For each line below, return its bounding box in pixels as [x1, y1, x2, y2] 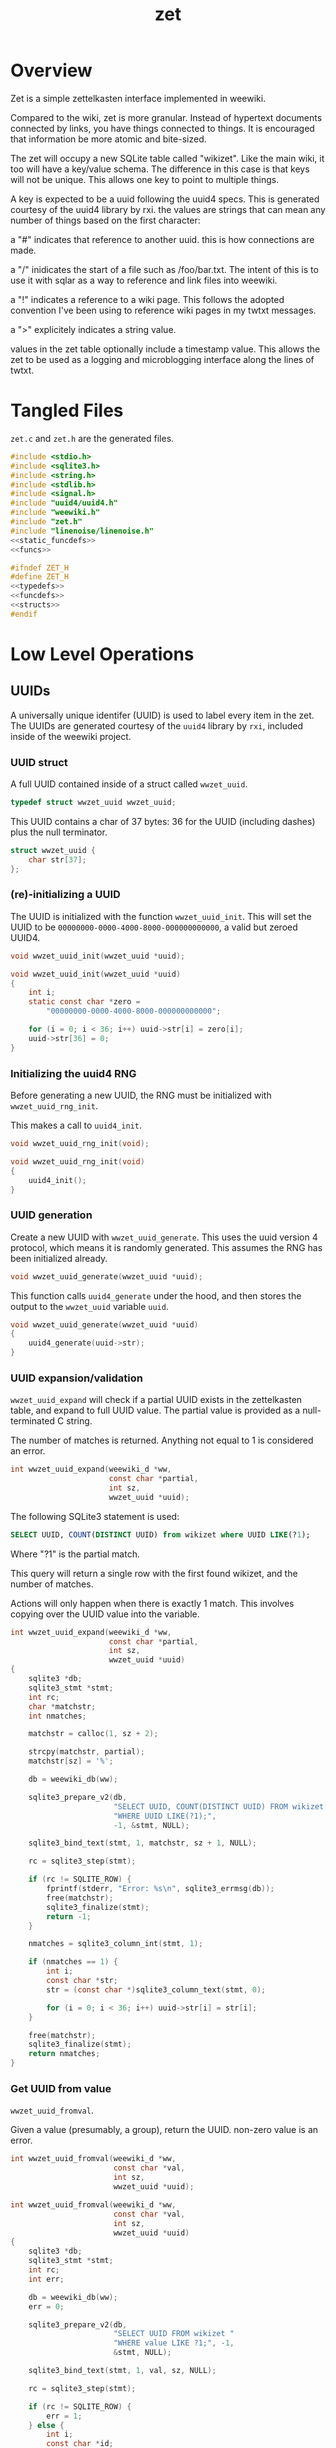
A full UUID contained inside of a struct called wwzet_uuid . [10, 778, 248, 790]
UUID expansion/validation [10, 1371, 143, 1385]
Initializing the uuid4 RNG [10, 1066, 137, 1080]
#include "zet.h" [10, 517, 83, 527]
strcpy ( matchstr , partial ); [28, 1747, 145, 1757]
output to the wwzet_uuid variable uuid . [10, 1300, 169, 1312]
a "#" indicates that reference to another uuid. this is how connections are [10, 233, 315, 245]
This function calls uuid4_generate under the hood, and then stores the [10, 1289, 302, 1302]
